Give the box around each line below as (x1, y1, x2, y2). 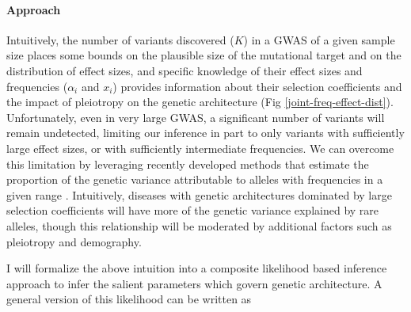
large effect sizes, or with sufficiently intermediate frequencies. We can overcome (6, 139, 394, 156)
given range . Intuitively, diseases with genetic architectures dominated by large (6, 186, 392, 203)
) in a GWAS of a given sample (243, 31, 395, 48)
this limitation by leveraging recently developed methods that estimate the (6, 155, 369, 172)
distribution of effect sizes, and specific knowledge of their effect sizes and (6, 62, 363, 78)
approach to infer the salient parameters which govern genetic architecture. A (6, 275, 382, 291)
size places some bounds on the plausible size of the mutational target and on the (6, 47, 401, 63)
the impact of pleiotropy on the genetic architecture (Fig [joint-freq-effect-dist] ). (6, 93, 394, 110)
